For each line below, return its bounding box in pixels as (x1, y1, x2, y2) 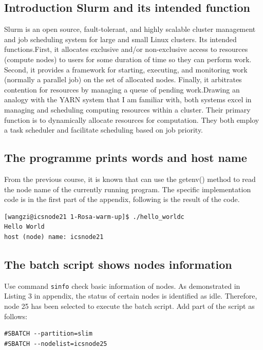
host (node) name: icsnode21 (4, 233, 104, 241)
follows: (4, 310, 28, 321)
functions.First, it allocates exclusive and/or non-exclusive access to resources (4, 44, 248, 54)
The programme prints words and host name (4, 150, 247, 165)
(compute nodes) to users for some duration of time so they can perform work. (4, 53, 252, 64)
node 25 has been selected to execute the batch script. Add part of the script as (4, 300, 255, 311)
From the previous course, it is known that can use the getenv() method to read (4, 173, 256, 184)
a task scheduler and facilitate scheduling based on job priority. (4, 124, 203, 135)
